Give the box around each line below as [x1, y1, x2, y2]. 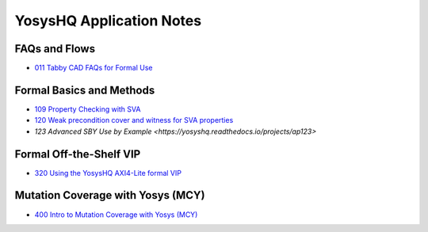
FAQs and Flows [14, 42, 95, 55]
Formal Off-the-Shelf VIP [14, 147, 141, 161]
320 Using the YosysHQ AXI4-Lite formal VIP [34, 168, 182, 177]
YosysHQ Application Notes [14, 12, 202, 29]
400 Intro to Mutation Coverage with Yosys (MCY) [34, 210, 198, 219]
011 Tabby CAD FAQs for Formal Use [34, 63, 153, 73]
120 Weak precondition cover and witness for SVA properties [34, 116, 234, 125]
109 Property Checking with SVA [34, 104, 141, 114]
